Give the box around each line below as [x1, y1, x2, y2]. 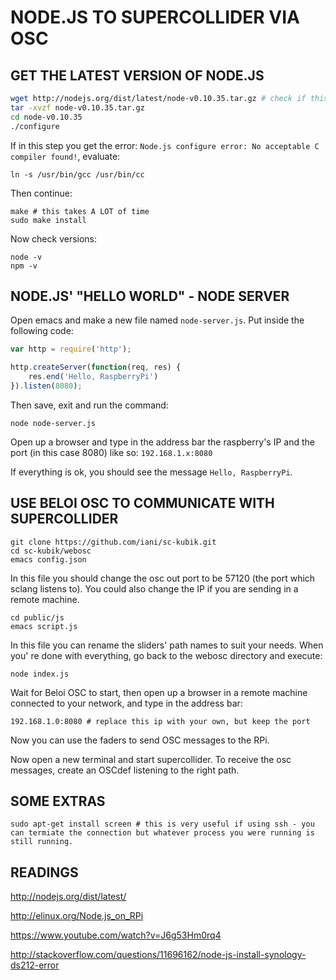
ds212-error [10, 959, 60, 971]
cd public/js [10, 612, 65, 623]
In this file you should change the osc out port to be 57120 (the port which [10, 572, 316, 584]
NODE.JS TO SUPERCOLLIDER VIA [10, 6, 300, 29]
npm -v [10, 261, 38, 271]
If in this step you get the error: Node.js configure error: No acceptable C [10, 139, 320, 151]
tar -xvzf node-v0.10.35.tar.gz [10, 102, 145, 113]
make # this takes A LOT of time [10, 206, 150, 216]
